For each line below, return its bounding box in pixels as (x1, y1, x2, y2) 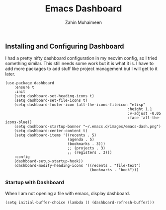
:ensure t (14, 85, 35, 90)
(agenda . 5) (67, 137, 94, 142)
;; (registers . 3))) (67, 150, 112, 155)
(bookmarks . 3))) (67, 141, 106, 146)
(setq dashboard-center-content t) (14, 129, 88, 134)
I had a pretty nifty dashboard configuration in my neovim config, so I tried (5, 55, 158, 61)
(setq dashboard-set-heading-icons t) (14, 94, 94, 99)
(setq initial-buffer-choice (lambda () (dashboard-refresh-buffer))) (5, 200, 155, 205)
